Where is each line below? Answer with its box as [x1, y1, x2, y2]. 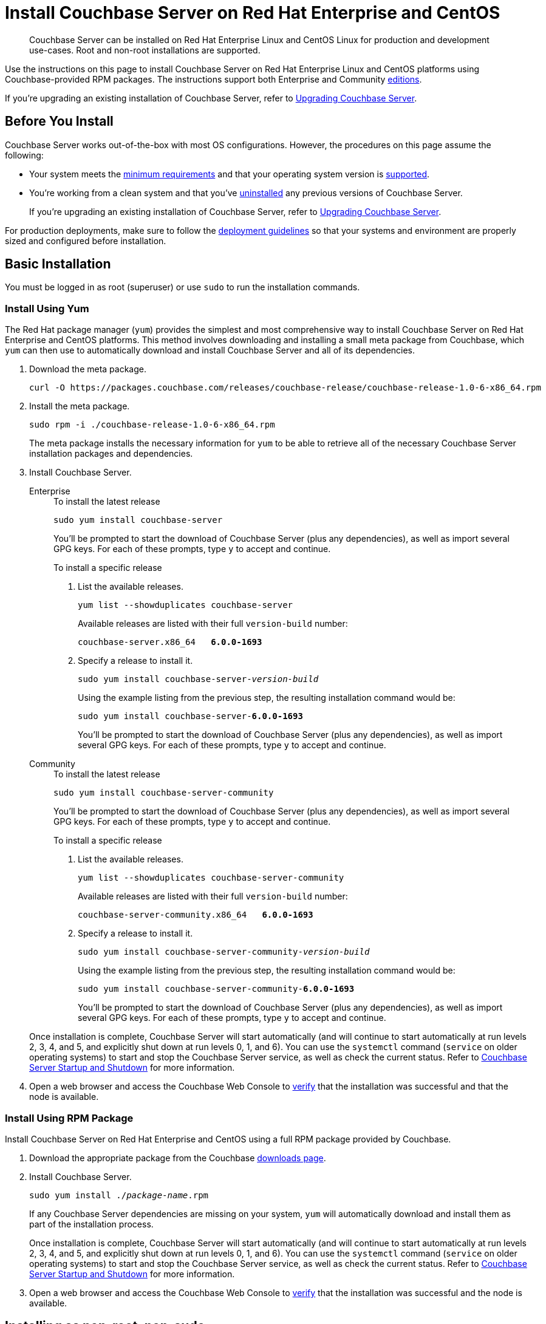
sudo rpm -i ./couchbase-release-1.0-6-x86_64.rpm [29, 420, 275, 430]
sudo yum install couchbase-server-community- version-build [78, 947, 370, 957]
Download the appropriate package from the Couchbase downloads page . [29, 1152, 326, 1163]
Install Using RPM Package [5, 1111, 134, 1124]
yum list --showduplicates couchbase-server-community [78, 873, 344, 883]
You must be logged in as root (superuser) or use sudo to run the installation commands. [5, 282, 360, 293]
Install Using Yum [5, 302, 89, 315]
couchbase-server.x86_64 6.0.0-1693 [78, 637, 262, 647]
